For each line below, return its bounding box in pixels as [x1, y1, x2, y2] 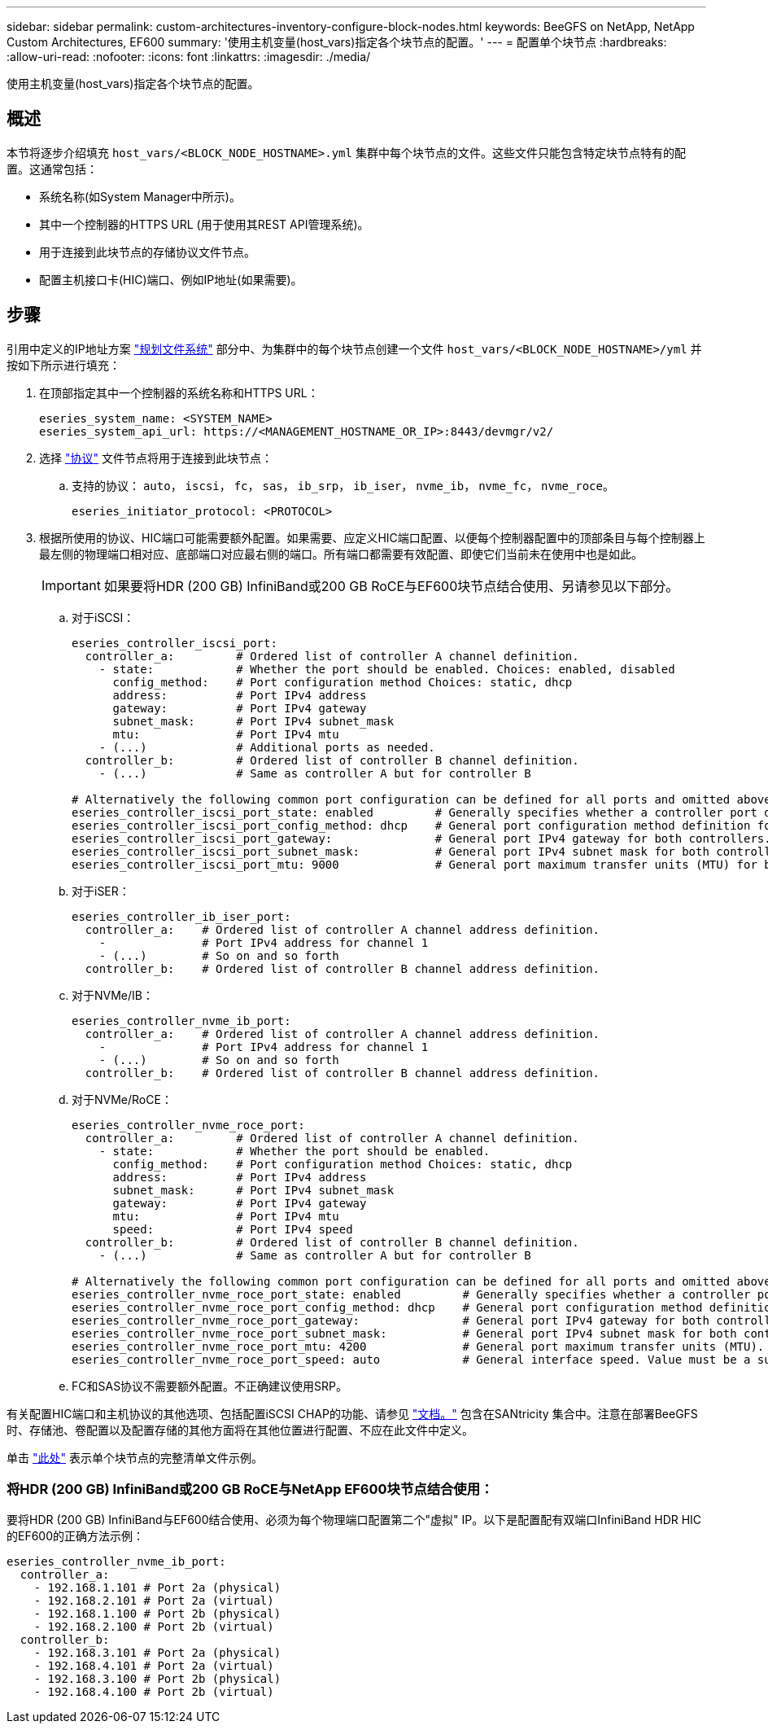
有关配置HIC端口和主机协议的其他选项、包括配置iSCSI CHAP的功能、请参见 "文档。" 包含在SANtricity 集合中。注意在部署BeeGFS [7, 1406, 698, 1421]
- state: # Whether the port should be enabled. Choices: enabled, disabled [98, 662, 675, 676]
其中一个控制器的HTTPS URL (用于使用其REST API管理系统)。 [39, 217, 369, 231]
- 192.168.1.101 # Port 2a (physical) [33, 1581, 281, 1595]
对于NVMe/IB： [72, 988, 154, 1002]
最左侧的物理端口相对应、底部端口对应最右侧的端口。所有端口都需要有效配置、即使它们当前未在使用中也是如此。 [39, 546, 643, 561]
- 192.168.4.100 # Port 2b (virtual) [33, 1685, 274, 1699]
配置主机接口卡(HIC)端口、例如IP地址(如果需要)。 [39, 272, 303, 287]
